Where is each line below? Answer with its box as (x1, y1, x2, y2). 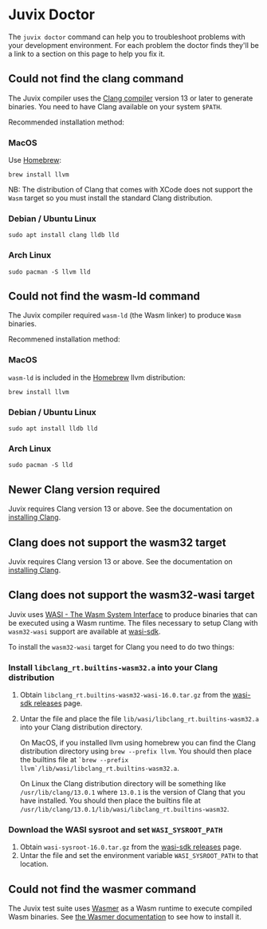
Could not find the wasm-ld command (8, 290, 201, 303)
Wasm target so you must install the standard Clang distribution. (8, 193, 213, 203)
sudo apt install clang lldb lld (8, 231, 120, 239)
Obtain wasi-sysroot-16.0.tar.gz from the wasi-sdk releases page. (19, 842, 241, 852)
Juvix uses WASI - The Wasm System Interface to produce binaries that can (8, 609, 257, 619)
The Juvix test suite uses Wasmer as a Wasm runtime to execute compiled (8, 903, 253, 913)
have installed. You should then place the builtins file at (19, 796, 201, 805)
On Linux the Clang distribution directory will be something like (19, 779, 226, 789)
